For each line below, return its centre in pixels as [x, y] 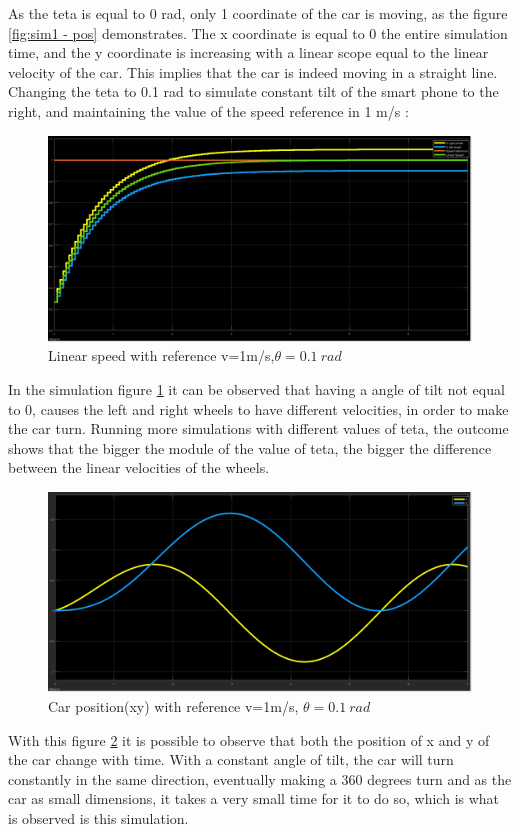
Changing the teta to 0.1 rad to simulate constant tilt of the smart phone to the [253, 91]
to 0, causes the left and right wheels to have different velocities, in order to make [258, 408]
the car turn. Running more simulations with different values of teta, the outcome [258, 428]
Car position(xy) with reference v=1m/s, [173, 705]
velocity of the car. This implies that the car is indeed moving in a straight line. [253, 71]
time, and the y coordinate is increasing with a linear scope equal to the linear [248, 52]
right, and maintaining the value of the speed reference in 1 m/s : [208, 110]
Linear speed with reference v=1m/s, [161, 355]
